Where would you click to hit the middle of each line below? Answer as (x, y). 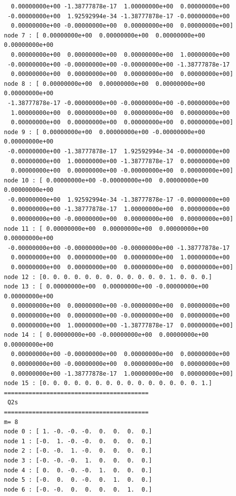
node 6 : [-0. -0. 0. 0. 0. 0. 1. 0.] (78, 489)
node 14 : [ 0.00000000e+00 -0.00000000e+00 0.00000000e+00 (106, 335)
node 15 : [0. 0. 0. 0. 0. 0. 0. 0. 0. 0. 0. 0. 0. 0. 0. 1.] (108, 383)
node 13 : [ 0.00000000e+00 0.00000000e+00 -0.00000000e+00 (106, 287)
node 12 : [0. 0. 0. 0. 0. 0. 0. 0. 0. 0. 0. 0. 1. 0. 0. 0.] (108, 277)
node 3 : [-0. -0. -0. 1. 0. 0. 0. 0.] (78, 460)
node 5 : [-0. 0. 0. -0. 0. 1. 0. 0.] (78, 480)
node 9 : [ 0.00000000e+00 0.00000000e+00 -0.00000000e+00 (105, 132)
